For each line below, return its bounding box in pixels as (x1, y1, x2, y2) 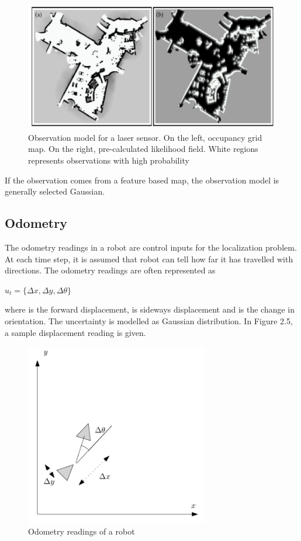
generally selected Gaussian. (5, 185, 105, 197)
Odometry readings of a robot (28, 525, 135, 537)
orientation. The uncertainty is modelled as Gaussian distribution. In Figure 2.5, (5, 314, 293, 327)
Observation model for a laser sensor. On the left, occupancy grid (28, 131, 262, 143)
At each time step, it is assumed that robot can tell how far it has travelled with (5, 252, 293, 265)
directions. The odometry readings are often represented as (5, 264, 216, 276)
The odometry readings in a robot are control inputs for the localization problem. (5, 241, 297, 253)
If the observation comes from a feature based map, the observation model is (5, 174, 279, 186)
